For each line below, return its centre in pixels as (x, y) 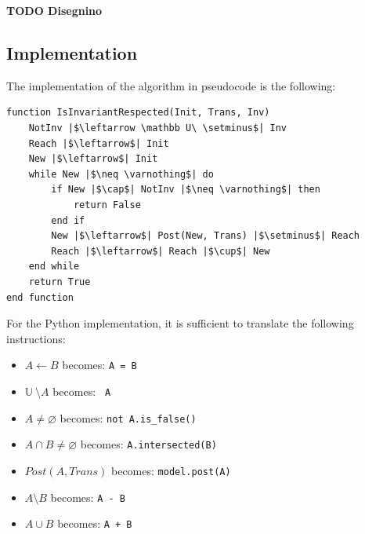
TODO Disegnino (54, 10)
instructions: (36, 338)
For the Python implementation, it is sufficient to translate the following (180, 323)
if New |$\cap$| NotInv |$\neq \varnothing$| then (186, 190)
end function (40, 297)
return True (60, 282)
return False (107, 205)
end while (54, 267)
